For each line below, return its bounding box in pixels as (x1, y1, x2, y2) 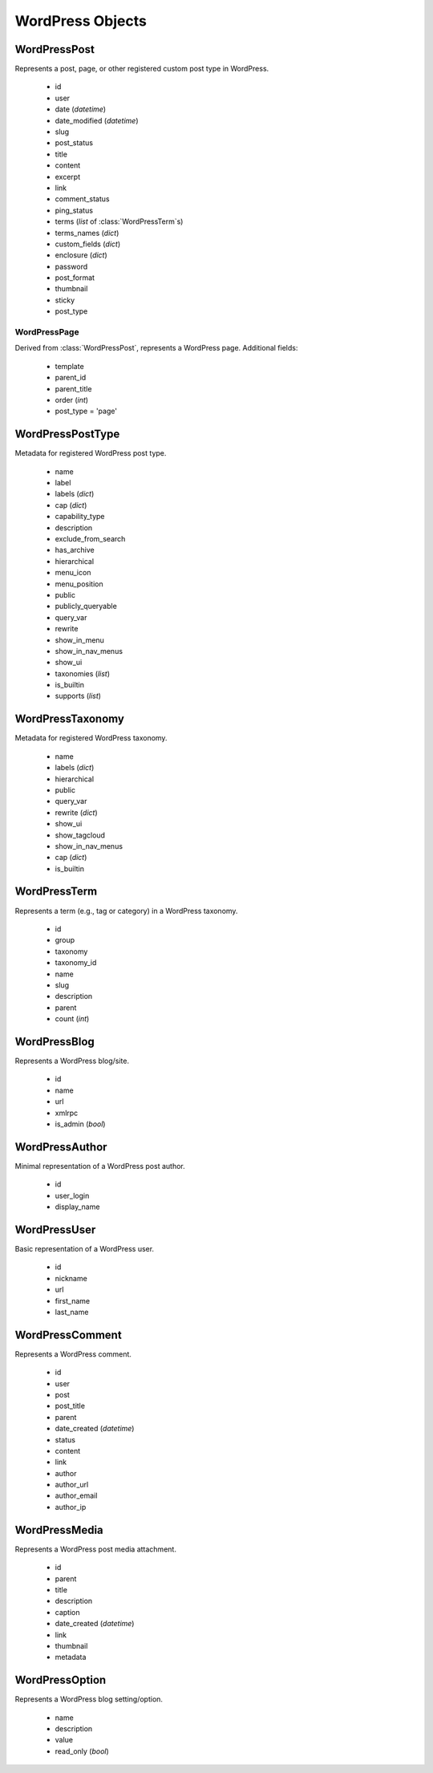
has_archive (55, 546, 95, 555)
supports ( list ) (55, 691, 102, 701)
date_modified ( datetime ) (55, 116, 139, 125)
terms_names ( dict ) (55, 228, 119, 237)
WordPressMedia (14, 1523, 103, 1536)
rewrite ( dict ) (55, 807, 98, 818)
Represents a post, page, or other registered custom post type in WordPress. (14, 64, 269, 74)
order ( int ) (55, 395, 88, 404)
